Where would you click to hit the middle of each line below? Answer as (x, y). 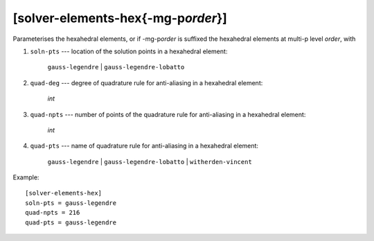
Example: (26, 177)
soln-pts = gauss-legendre (71, 203)
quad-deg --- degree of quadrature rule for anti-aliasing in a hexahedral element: (146, 82)
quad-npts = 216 (53, 213)
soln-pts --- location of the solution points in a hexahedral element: (129, 51)
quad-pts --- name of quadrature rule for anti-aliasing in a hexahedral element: (144, 146)
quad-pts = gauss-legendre (71, 222)
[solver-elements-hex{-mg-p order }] (120, 18)
